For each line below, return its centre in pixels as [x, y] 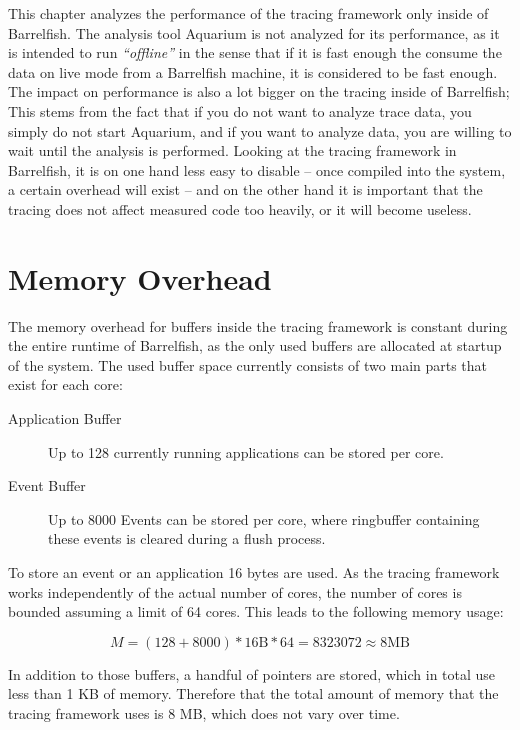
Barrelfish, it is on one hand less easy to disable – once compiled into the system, [257, 169]
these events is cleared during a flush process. [187, 538]
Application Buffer [65, 418]
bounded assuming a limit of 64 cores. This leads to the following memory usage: [256, 611]
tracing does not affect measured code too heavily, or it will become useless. [240, 208]
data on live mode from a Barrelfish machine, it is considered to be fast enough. [253, 71]
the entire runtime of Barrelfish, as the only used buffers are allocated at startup [255, 345]
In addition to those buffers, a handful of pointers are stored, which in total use [252, 673]
